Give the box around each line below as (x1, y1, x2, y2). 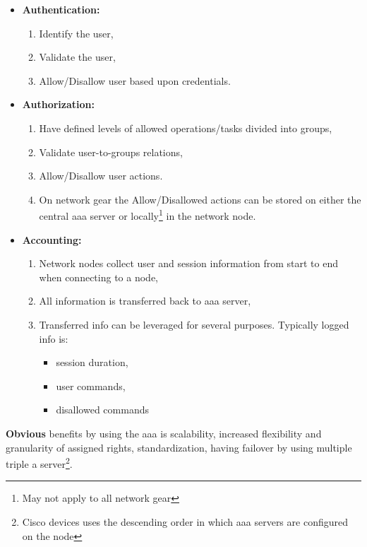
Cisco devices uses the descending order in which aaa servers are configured (22, 514, 348, 529)
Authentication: (22, 2, 100, 16)
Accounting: (22, 232, 82, 247)
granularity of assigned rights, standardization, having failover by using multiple (6, 440, 352, 454)
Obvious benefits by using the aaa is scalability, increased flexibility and (6, 425, 322, 440)
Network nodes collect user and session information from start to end (39, 256, 338, 271)
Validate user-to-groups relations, (39, 144, 183, 159)
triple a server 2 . (6, 454, 73, 471)
